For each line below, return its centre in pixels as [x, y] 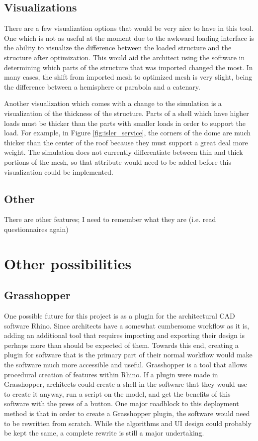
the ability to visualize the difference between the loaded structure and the [118, 48]
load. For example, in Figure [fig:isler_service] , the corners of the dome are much [127, 133]
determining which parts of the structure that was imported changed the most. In [129, 67]
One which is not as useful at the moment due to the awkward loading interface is [129, 38]
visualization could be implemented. [59, 171]
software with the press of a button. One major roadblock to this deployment [122, 403]
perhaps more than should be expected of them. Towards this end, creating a [121, 345]
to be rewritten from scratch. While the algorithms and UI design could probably [128, 423]
